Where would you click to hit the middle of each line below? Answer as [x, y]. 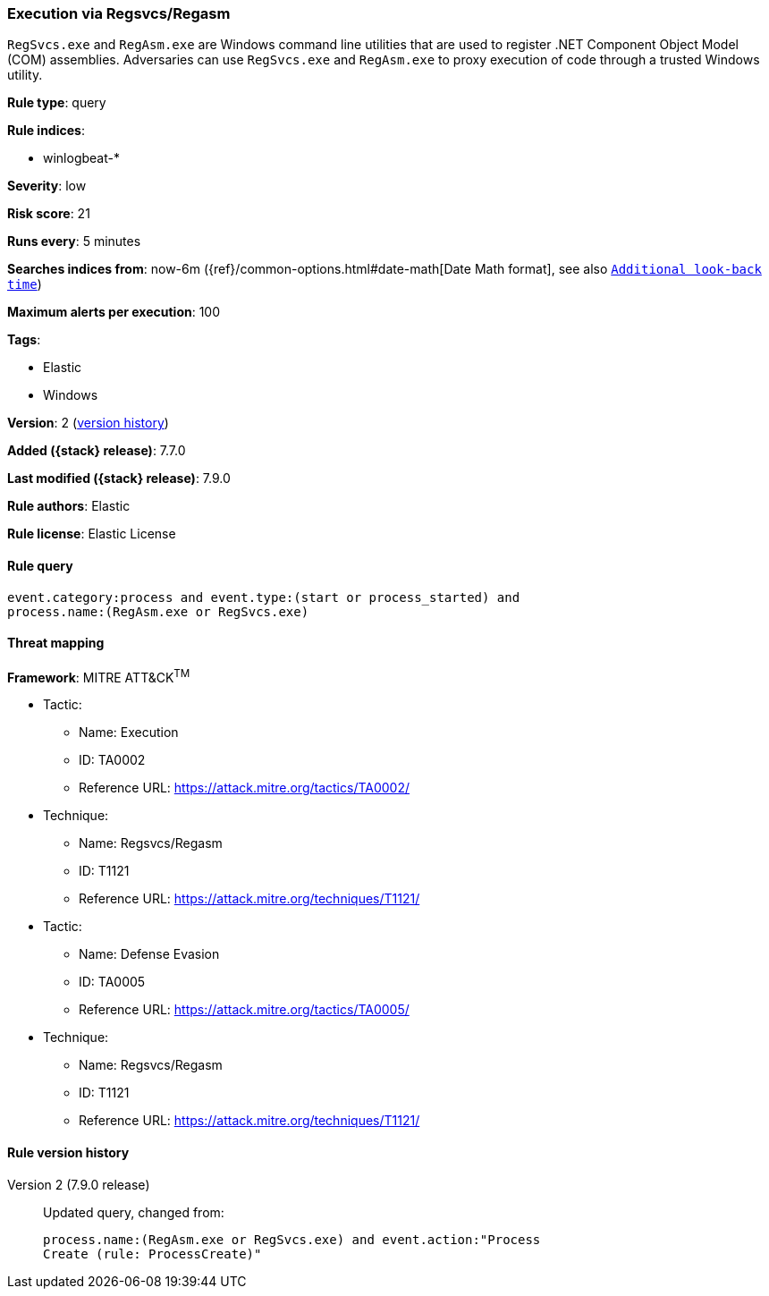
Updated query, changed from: [134, 1212]
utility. [25, 75]
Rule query [40, 565]
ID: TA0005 [112, 982]
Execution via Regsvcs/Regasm [119, 13]
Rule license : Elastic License [92, 534]
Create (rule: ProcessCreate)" [152, 1254]
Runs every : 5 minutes [74, 241]
